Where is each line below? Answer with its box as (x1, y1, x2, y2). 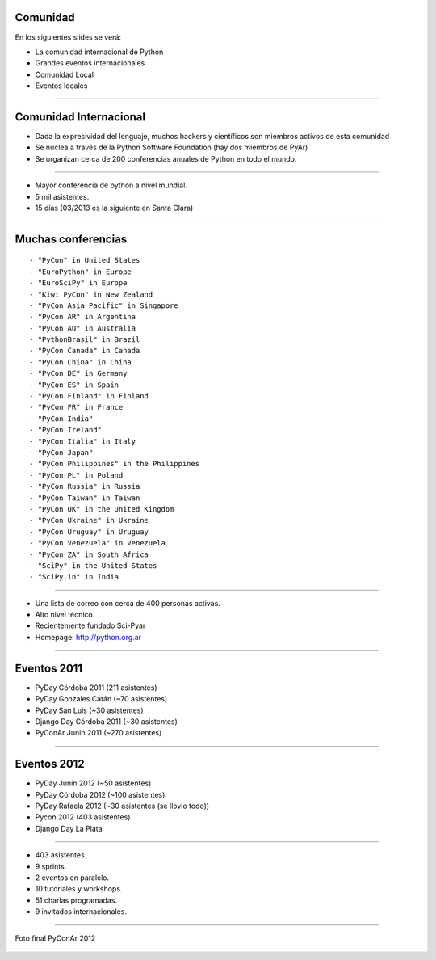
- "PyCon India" (29, 414, 94, 423)
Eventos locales (35, 81, 88, 91)
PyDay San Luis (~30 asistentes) (35, 705, 145, 715)
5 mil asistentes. (35, 192, 90, 201)
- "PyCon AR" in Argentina (29, 312, 136, 322)
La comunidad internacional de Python (35, 47, 164, 57)
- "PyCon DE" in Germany (29, 368, 128, 378)
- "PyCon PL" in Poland (29, 470, 124, 480)
